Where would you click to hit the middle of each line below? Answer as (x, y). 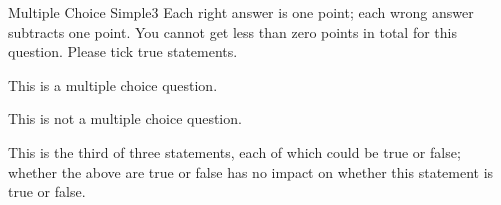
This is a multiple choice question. (113, 84)
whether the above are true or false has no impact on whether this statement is (251, 171)
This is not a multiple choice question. (125, 118)
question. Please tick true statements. (123, 51)
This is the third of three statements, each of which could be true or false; (234, 151)
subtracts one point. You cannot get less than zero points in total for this (232, 31)
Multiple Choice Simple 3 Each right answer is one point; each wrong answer (241, 12)
